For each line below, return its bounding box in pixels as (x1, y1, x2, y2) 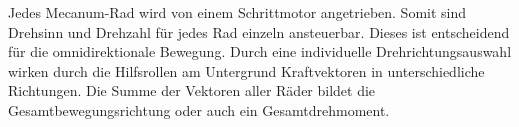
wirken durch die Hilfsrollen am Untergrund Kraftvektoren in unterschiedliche (8, 60, 485, 81)
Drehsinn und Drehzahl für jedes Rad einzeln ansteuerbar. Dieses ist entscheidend (8, 21, 510, 42)
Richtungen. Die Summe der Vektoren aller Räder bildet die (8, 80, 376, 101)
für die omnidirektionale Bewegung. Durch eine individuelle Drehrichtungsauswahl (8, 41, 512, 62)
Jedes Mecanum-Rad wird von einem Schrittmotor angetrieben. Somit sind (8, 2, 467, 22)
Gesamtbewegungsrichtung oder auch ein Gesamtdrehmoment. (8, 99, 390, 120)
